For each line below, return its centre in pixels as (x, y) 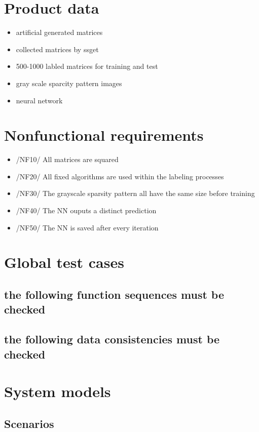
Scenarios (29, 423)
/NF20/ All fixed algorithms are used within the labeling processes (120, 176)
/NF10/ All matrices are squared (67, 159)
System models (58, 391)
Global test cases (64, 262)
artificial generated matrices (59, 32)
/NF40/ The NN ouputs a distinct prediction (86, 210)
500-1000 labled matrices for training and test (87, 66)
